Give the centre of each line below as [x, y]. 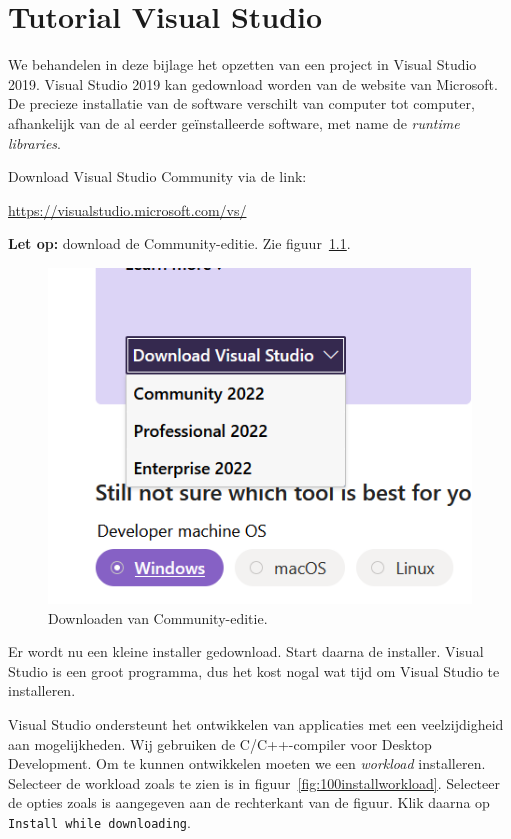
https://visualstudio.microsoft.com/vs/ [127, 209]
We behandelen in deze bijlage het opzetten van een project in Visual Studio [242, 64]
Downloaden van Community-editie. [158, 617]
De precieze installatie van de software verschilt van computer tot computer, [241, 103]
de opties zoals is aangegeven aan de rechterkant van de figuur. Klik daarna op [249, 802]
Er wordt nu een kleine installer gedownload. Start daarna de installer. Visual [246, 651]
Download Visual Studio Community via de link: [157, 176]
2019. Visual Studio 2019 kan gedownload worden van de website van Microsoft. [253, 83]
